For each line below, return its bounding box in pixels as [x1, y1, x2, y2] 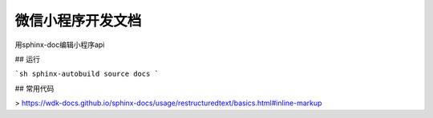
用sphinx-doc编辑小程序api [14, 40, 105, 49]
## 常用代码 [14, 84, 55, 93]
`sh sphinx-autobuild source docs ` [14, 69, 160, 79]
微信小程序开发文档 [14, 12, 142, 29]
